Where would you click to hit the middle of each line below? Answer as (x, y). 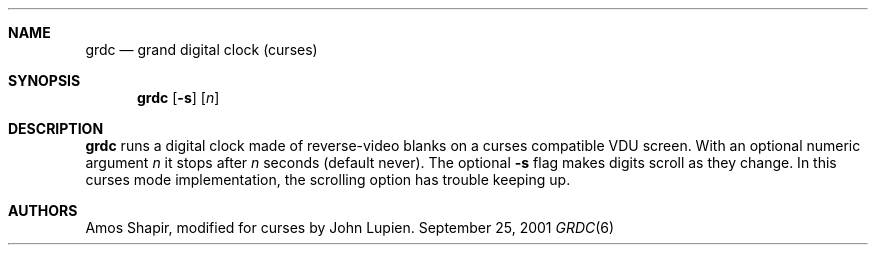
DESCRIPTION (56, 128)
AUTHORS (43, 210)
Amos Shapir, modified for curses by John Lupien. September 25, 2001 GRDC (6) (350, 227)
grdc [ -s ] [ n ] (178, 97)
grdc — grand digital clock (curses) (201, 49)
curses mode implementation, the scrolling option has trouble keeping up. (328, 179)
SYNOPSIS (44, 80)
